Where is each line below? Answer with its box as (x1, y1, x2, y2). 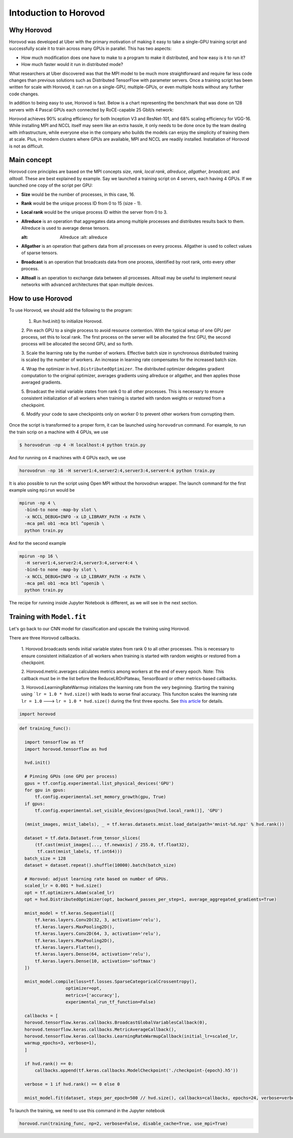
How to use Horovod (9, 294, 73, 302)
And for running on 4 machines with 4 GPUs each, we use (9, 454, 126, 460)
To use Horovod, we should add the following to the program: (9, 307, 133, 313)
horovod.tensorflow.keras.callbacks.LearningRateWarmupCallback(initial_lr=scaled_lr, (24, 1033, 239, 1039)
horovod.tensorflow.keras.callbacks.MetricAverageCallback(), (24, 1027, 177, 1032)
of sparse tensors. (21, 250, 58, 256)
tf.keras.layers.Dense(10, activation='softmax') (35, 958, 156, 964)
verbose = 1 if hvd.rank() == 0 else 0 (24, 1081, 120, 1087)
